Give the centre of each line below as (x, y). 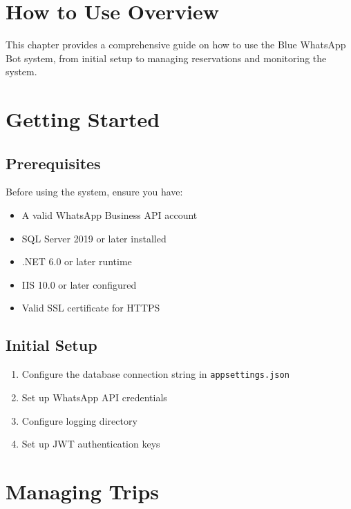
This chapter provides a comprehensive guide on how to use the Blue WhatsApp (176, 45)
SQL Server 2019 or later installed (94, 238)
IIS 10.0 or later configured (79, 284)
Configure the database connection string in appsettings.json (155, 374)
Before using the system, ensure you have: (94, 192)
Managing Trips (83, 491)
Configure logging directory (79, 420)
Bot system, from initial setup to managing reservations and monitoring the (166, 58)
